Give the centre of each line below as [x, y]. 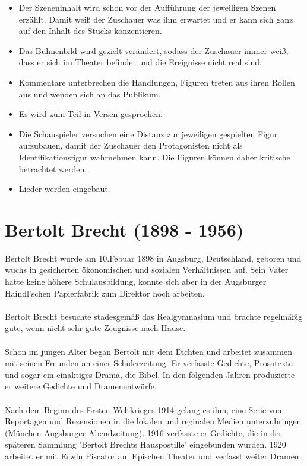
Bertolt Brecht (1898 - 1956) [124, 229]
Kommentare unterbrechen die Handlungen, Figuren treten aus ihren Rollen [157, 82]
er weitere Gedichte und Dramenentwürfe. [81, 386]
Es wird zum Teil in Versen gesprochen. [91, 114]
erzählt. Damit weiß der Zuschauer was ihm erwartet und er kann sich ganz [156, 19]
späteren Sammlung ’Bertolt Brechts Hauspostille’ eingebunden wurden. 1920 [145, 444]
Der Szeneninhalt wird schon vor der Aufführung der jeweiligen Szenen [147, 7]
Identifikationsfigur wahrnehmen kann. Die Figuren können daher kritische [154, 157]
